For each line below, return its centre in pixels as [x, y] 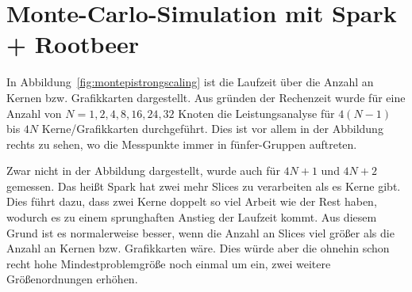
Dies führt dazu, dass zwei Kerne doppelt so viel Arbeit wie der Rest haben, [192, 201]
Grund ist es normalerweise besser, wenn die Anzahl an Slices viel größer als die [200, 232]
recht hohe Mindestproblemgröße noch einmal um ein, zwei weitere [169, 263]
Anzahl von [34, 113]
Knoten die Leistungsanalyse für [256, 113]
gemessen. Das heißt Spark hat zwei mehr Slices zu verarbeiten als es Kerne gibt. [204, 186]
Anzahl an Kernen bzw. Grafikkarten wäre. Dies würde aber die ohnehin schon [198, 248]
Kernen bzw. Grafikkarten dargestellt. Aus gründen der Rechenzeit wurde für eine [206, 97]
